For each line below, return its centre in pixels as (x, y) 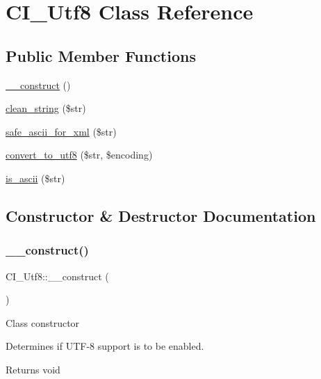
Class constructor (43, 322)
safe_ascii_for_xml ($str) (61, 131)
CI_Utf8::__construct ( (57, 276)
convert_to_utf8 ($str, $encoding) (79, 155)
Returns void (33, 369)
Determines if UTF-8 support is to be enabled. (105, 346)
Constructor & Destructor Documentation (161, 215)
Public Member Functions (101, 55)
